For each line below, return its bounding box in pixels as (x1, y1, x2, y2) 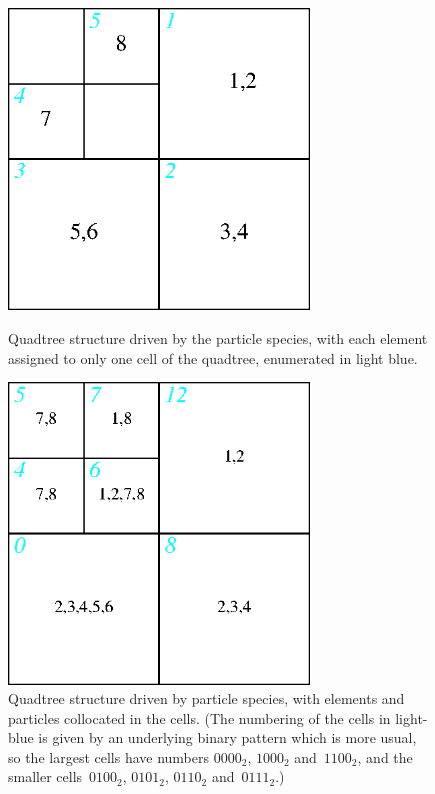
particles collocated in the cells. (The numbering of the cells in (8, 707, 391, 728)
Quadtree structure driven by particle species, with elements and (8, 688, 405, 709)
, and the (357, 746, 413, 767)
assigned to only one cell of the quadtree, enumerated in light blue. (8, 347, 418, 368)
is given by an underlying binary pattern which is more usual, (38, 727, 417, 748)
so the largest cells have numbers (8, 746, 210, 767)
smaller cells (8, 766, 83, 787)
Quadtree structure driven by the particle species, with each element (8, 327, 428, 348)
